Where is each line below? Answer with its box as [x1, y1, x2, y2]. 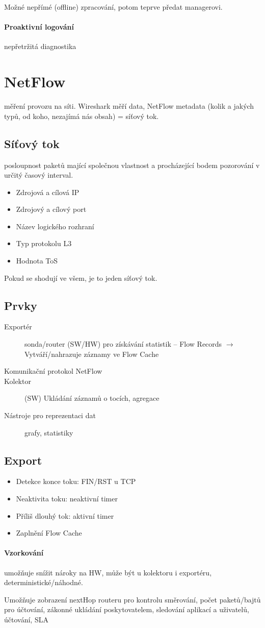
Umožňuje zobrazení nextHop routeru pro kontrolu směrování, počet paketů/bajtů [4, 594, 261, 605]
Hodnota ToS [16, 255, 58, 266]
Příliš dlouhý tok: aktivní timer [16, 510, 114, 521]
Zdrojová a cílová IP [16, 186, 79, 197]
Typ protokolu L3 [16, 238, 72, 249]
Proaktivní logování [4, 21, 74, 32]
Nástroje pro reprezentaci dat [4, 410, 96, 421]
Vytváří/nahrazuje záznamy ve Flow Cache [24, 348, 159, 359]
